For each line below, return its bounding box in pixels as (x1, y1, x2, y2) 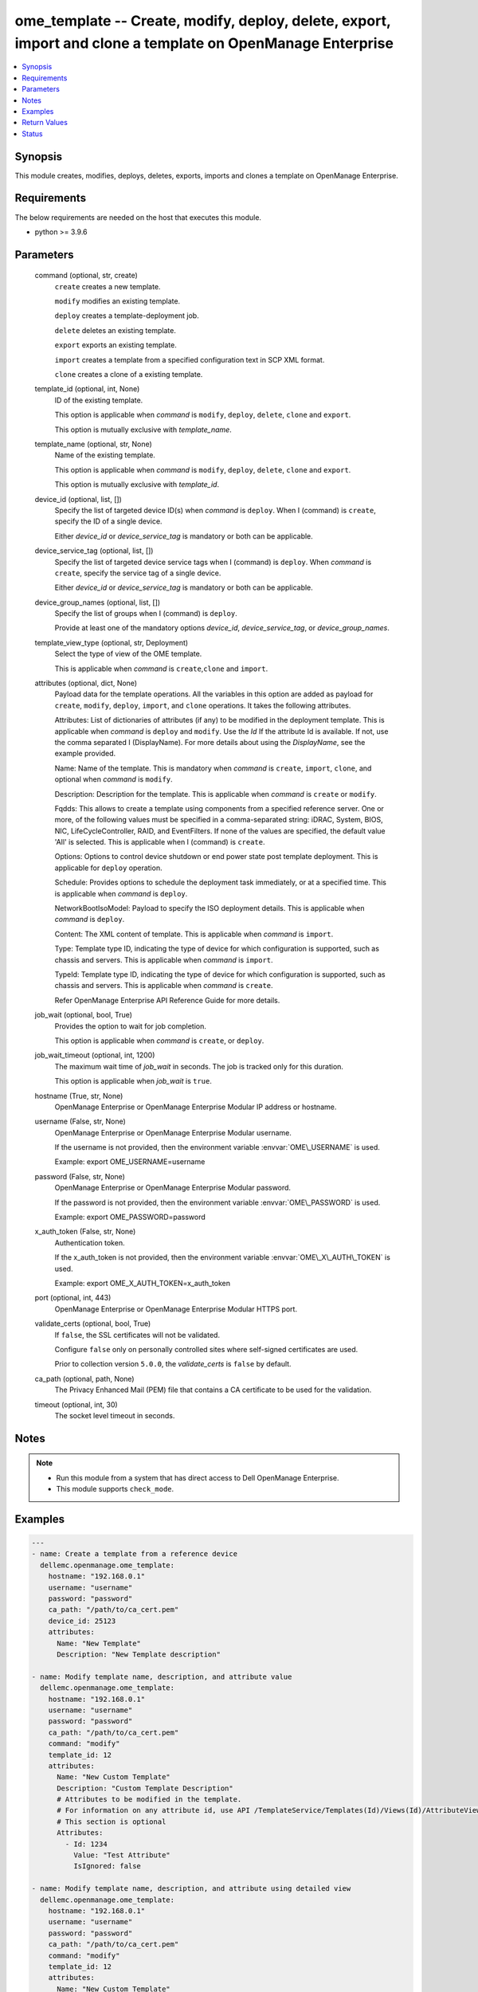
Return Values (22, 118, 68, 127)
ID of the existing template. (54, 395, 143, 405)
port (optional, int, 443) (34, 1293, 112, 1303)
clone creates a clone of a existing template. (54, 370, 203, 379)
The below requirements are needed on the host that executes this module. (14, 212, 262, 222)
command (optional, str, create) (34, 271, 139, 280)
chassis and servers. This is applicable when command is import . (54, 955, 274, 964)
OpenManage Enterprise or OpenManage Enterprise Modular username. (54, 1127, 292, 1137)
